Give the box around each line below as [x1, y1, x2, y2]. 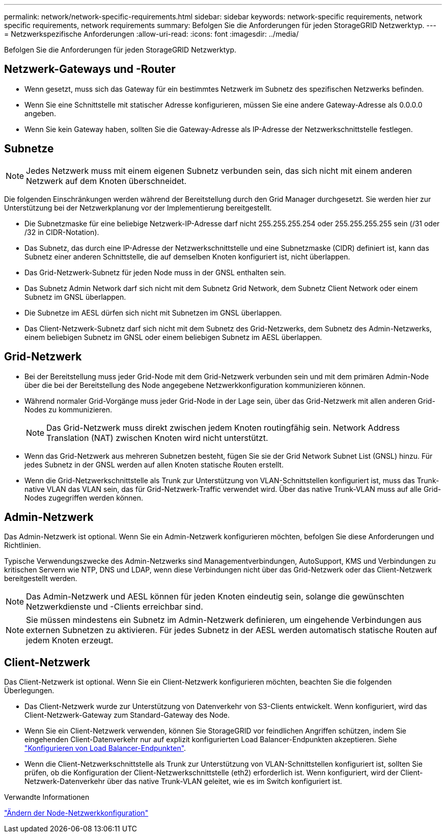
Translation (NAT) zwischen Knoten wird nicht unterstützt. [46, 432, 268, 443]
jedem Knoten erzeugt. [26, 635, 114, 646]
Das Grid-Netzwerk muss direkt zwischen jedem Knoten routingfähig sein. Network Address [46, 422, 400, 433]
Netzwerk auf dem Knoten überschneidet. [26, 175, 187, 186]
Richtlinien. [4, 541, 41, 550]
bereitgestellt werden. [4, 574, 77, 583]
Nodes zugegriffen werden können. [24, 493, 144, 502]
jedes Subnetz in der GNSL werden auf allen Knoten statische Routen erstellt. [24, 460, 284, 469]
